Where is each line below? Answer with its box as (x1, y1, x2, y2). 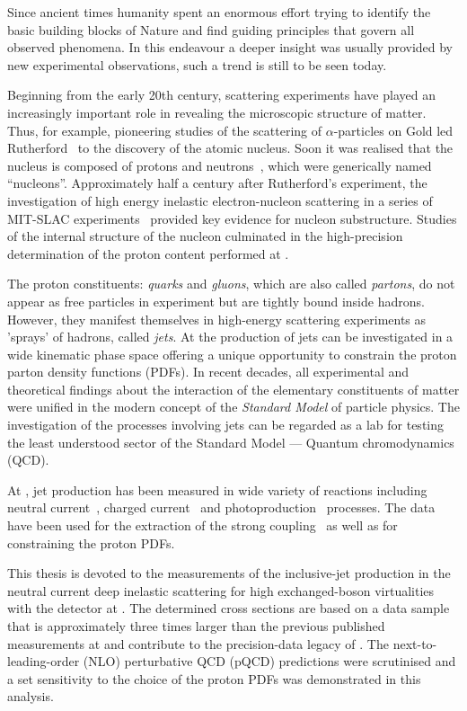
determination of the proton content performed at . (7, 244, 289, 262)
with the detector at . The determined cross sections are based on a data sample (7, 599, 450, 618)
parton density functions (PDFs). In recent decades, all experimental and (7, 362, 410, 381)
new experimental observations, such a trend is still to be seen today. (7, 55, 387, 74)
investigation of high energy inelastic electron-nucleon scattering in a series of (7, 191, 433, 209)
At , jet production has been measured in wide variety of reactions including (7, 480, 427, 499)
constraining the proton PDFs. (7, 533, 175, 552)
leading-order (7, 652, 80, 671)
